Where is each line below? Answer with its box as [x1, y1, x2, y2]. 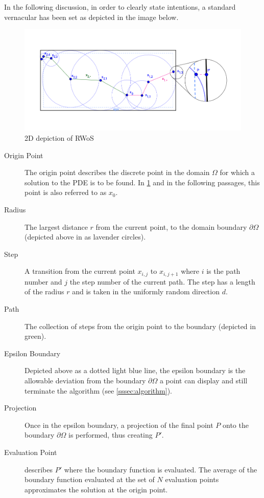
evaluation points [165, 474, 219, 485]
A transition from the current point [25, 266, 135, 276]
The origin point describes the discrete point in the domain [25, 167, 210, 178]
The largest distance [25, 221, 88, 232]
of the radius [25, 286, 64, 297]
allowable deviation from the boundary [25, 375, 146, 385]
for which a [220, 167, 255, 178]
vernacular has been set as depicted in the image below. [4, 11, 179, 22]
